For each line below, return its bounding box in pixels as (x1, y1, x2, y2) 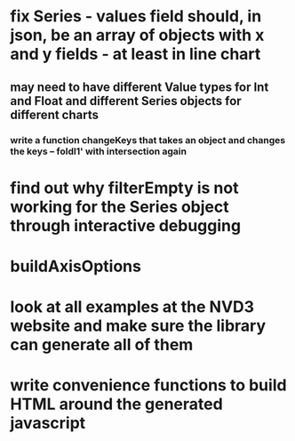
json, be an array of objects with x (10, 25, 265, 45)
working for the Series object (10, 196, 229, 217)
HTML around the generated (10, 394, 223, 414)
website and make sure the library (10, 316, 267, 336)
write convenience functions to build (10, 375, 287, 396)
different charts (10, 107, 99, 122)
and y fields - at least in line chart (10, 44, 261, 64)
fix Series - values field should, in (10, 6, 262, 27)
